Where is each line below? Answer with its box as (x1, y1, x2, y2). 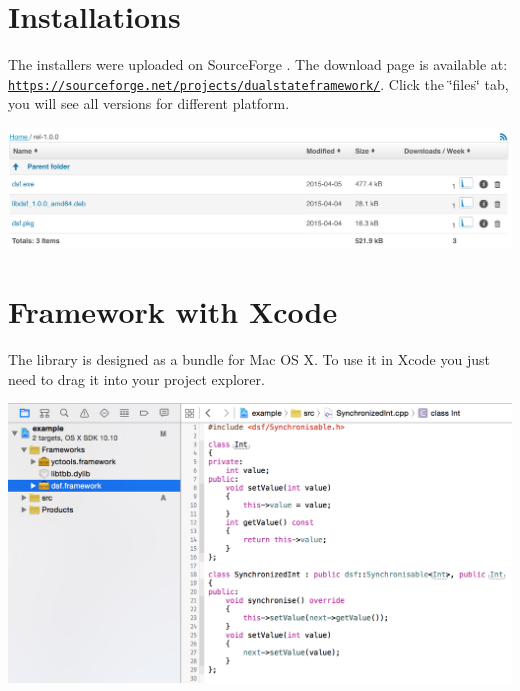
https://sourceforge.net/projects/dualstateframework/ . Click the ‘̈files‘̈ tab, (8, 73, 509, 94)
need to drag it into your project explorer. (8, 368, 265, 389)
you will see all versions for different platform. (8, 93, 290, 114)
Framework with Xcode (8, 291, 338, 332)
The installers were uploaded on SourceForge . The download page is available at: (8, 54, 508, 75)
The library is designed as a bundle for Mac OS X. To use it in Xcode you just (8, 349, 490, 370)
